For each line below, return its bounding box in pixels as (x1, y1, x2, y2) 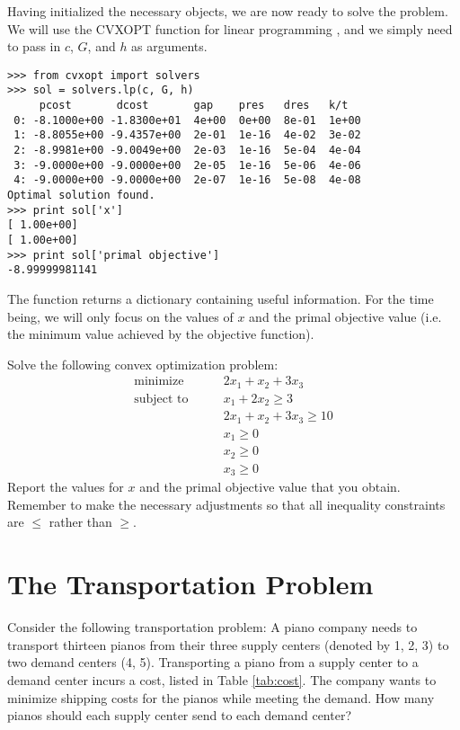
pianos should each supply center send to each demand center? (7, 706, 352, 725)
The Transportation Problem (7, 565, 374, 602)
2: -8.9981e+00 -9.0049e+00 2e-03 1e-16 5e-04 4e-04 (13, 144, 361, 157)
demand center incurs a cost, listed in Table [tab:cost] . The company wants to (7, 670, 437, 689)
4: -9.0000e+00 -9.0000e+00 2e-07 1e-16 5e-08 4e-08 (13, 174, 361, 187)
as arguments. (131, 37, 208, 56)
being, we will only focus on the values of (7, 307, 234, 325)
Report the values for (7, 477, 124, 496)
